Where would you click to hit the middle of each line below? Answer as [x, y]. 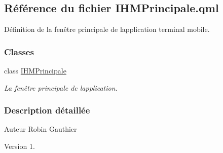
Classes [19, 51]
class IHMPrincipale [35, 71]
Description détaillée [47, 110]
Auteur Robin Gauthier [41, 129]
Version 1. [20, 146]
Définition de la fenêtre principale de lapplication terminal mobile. [107, 29]
